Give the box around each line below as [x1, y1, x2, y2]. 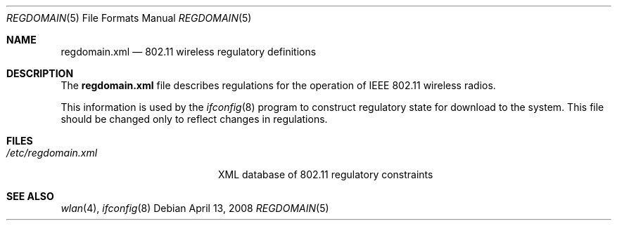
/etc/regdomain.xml [6, 147, 98, 159]
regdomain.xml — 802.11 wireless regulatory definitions [61, 46, 317, 58]
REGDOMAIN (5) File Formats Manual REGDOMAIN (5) [6, 12, 252, 24]
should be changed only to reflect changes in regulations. [61, 113, 328, 125]
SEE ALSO [6, 190, 54, 202]
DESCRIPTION [6, 67, 74, 79]
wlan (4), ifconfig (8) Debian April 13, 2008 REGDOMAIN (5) [61, 202, 329, 214]
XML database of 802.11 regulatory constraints [218, 168, 433, 180]
